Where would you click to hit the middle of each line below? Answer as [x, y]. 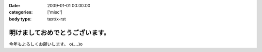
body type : [20, 19]
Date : [15, 5]
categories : [21, 12]
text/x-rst [57, 19]
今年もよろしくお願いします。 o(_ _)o [46, 44]
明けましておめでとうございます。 [59, 33]
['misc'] [55, 12]
